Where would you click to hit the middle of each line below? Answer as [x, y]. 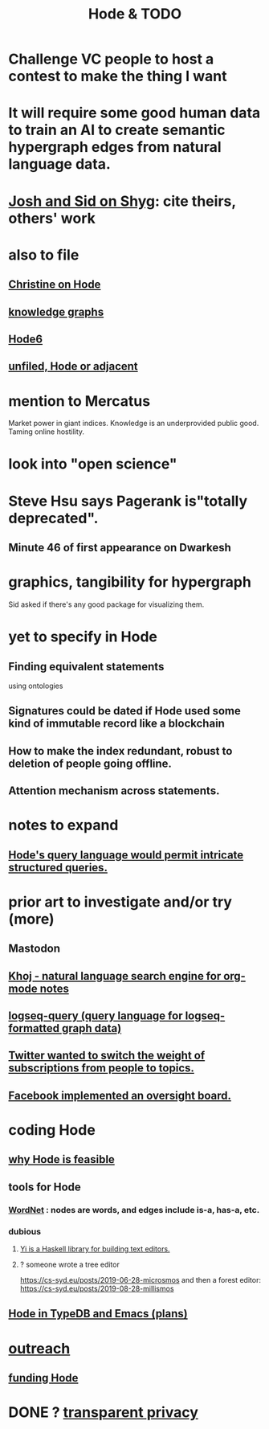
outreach [39, 1348]
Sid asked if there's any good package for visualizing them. [106, 604]
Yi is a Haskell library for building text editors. [95, 1249]
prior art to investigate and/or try [120, 902]
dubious [25, 1231]
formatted [34, 1028]
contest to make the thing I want [118, 76]
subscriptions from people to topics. [102, 1069]
